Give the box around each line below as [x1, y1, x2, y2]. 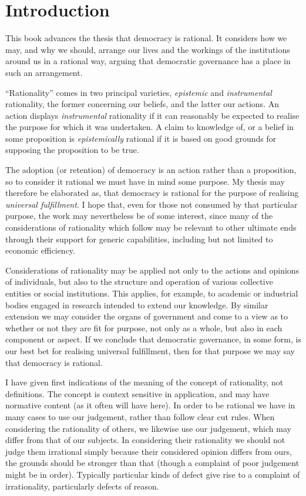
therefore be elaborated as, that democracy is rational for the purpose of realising [5, 187, 299, 199]
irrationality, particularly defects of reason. [5, 480, 159, 492]
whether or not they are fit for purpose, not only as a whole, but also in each [5, 321, 283, 334]
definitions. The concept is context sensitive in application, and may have [5, 387, 270, 400]
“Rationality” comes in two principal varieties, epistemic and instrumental [5, 86, 272, 98]
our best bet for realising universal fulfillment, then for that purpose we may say [5, 344, 295, 357]
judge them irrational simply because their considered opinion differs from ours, [5, 445, 292, 457]
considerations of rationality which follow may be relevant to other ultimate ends [5, 221, 297, 234]
